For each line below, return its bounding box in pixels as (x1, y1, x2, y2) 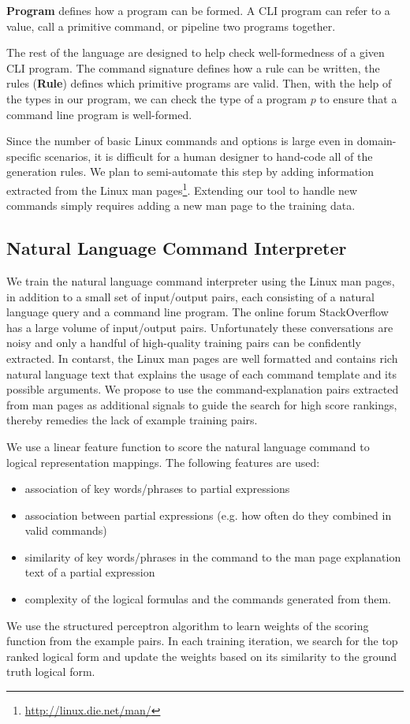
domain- (356, 132, 397, 149)
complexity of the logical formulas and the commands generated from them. (24, 591, 391, 607)
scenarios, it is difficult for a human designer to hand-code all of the (44, 147, 373, 164)
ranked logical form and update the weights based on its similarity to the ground (6, 647, 397, 664)
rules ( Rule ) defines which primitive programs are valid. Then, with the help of (6, 75, 392, 91)
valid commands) (24, 522, 107, 539)
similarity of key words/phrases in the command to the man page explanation (24, 548, 401, 565)
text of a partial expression (24, 564, 155, 580)
